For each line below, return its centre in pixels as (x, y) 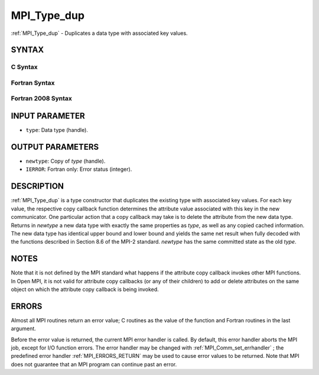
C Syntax (24, 67)
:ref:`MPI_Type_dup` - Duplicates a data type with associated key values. (100, 33)
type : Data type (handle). (57, 130)
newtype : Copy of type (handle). (66, 161)
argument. (24, 329)
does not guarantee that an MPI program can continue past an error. (94, 364)
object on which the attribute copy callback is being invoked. (85, 289)
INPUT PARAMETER (48, 116)
